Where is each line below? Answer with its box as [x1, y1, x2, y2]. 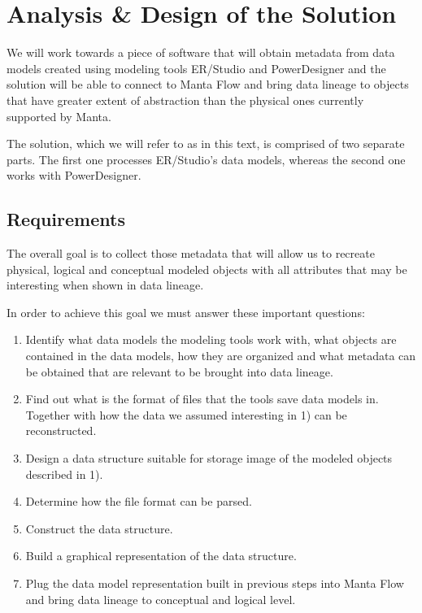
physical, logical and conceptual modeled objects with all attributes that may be [7, 260, 407, 277]
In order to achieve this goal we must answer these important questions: [7, 303, 365, 320]
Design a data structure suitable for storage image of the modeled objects [25, 450, 393, 467]
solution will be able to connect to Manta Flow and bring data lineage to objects [7, 76, 409, 93]
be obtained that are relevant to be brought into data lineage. [25, 363, 333, 380]
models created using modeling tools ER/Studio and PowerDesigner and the [7, 59, 386, 76]
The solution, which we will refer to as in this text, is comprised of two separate [7, 135, 405, 152]
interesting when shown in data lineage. [7, 276, 204, 293]
